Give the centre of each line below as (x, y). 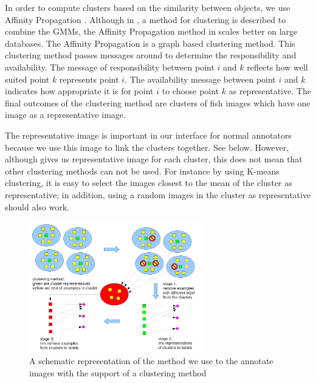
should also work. (37, 206)
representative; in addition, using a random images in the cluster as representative (158, 194)
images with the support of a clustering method (118, 373)
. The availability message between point (200, 79)
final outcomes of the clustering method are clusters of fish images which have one (158, 102)
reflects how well (277, 67)
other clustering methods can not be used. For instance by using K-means (142, 171)
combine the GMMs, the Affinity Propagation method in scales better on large (151, 31)
